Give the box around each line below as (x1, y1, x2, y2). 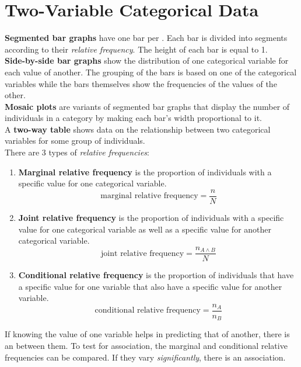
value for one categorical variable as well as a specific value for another (18, 223, 272, 235)
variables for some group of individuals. (5, 134, 145, 147)
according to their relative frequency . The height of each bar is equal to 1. (5, 43, 268, 55)
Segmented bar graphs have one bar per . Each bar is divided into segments (5, 32, 288, 44)
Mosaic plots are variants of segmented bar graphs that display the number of (5, 100, 290, 112)
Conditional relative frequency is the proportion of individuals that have (18, 269, 294, 281)
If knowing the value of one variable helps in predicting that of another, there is (5, 328, 290, 340)
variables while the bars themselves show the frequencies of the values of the (5, 77, 277, 89)
